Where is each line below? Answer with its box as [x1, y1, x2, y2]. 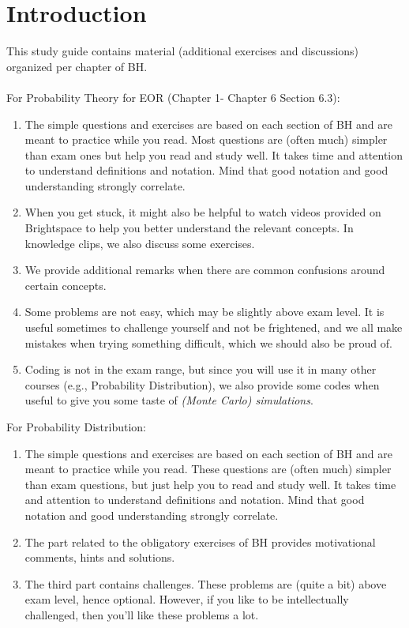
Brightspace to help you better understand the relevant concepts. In [24, 220, 354, 236]
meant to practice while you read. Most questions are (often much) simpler [24, 131, 388, 148]
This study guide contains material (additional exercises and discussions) [6, 43, 359, 59]
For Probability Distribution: [6, 419, 147, 434]
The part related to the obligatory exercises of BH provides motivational [24, 533, 376, 550]
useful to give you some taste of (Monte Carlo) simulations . [24, 392, 313, 408]
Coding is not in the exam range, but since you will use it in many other [24, 361, 377, 378]
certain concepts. [24, 276, 107, 293]
